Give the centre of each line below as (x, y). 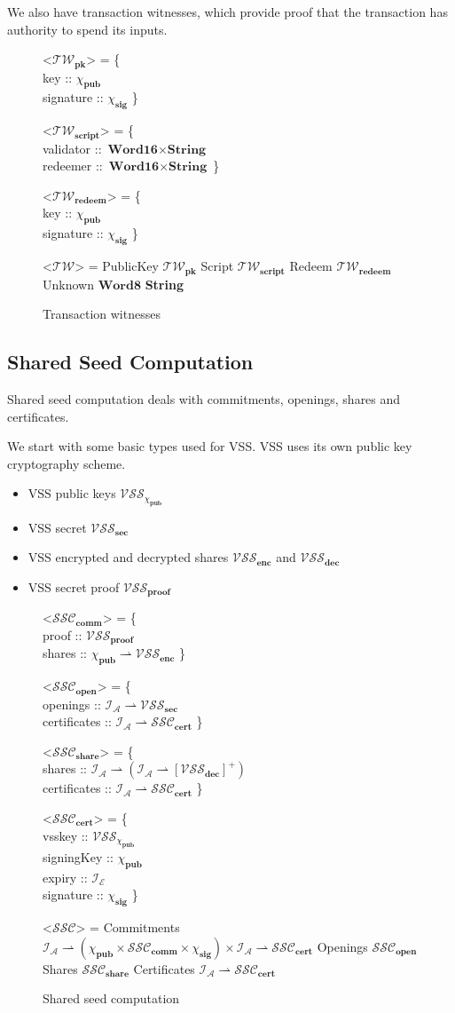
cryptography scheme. (67, 463)
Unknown (68, 284)
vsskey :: (66, 835)
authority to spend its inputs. (87, 29)
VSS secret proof (74, 586)
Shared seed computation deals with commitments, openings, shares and (204, 398)
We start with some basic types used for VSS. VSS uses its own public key (210, 446)
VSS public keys (72, 493)
